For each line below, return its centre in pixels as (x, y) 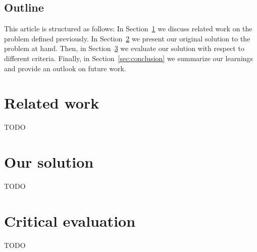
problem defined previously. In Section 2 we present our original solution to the (127, 38)
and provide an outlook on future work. (65, 68)
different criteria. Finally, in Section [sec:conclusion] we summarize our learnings (129, 58)
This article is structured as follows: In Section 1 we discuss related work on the (128, 29)
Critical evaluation (70, 220)
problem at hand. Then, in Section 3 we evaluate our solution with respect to (124, 48)
